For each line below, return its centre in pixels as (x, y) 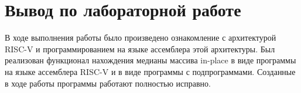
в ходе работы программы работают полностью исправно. (108, 83)
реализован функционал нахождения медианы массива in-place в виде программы (150, 60)
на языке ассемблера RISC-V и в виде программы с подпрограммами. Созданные (150, 71)
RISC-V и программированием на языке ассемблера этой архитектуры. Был (140, 49)
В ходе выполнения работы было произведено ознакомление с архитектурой (141, 37)
